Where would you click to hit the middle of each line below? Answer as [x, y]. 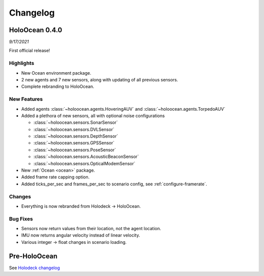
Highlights [22, 63]
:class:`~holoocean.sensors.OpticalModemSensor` [84, 163]
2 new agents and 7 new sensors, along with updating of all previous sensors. [100, 79]
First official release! [30, 51]
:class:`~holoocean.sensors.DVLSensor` [74, 129]
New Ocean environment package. [56, 73]
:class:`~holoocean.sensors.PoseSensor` [75, 150]
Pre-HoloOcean [33, 256]
